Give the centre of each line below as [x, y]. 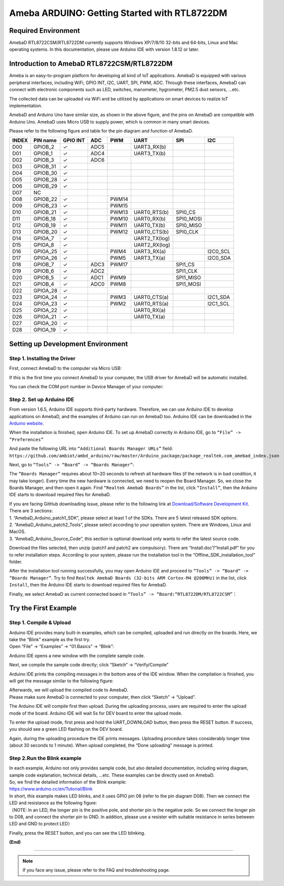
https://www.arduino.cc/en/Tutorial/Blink [51, 789]
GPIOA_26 [45, 258]
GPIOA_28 [45, 291]
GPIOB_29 [45, 186]
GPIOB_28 [45, 180]
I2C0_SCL [219, 251]
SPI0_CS [186, 213]
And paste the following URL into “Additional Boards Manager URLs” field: [91, 448]
